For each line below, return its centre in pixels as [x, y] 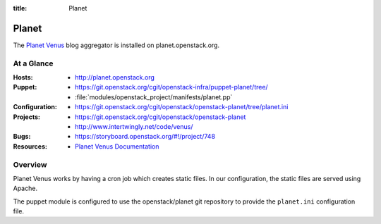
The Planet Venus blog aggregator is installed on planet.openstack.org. [116, 45]
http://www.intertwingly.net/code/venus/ [134, 126]
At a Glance [33, 63]
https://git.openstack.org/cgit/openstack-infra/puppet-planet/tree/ [171, 87]
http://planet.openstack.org [115, 77]
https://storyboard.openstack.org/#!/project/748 [145, 137]
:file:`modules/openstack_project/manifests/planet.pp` [154, 97]
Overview [30, 164]
